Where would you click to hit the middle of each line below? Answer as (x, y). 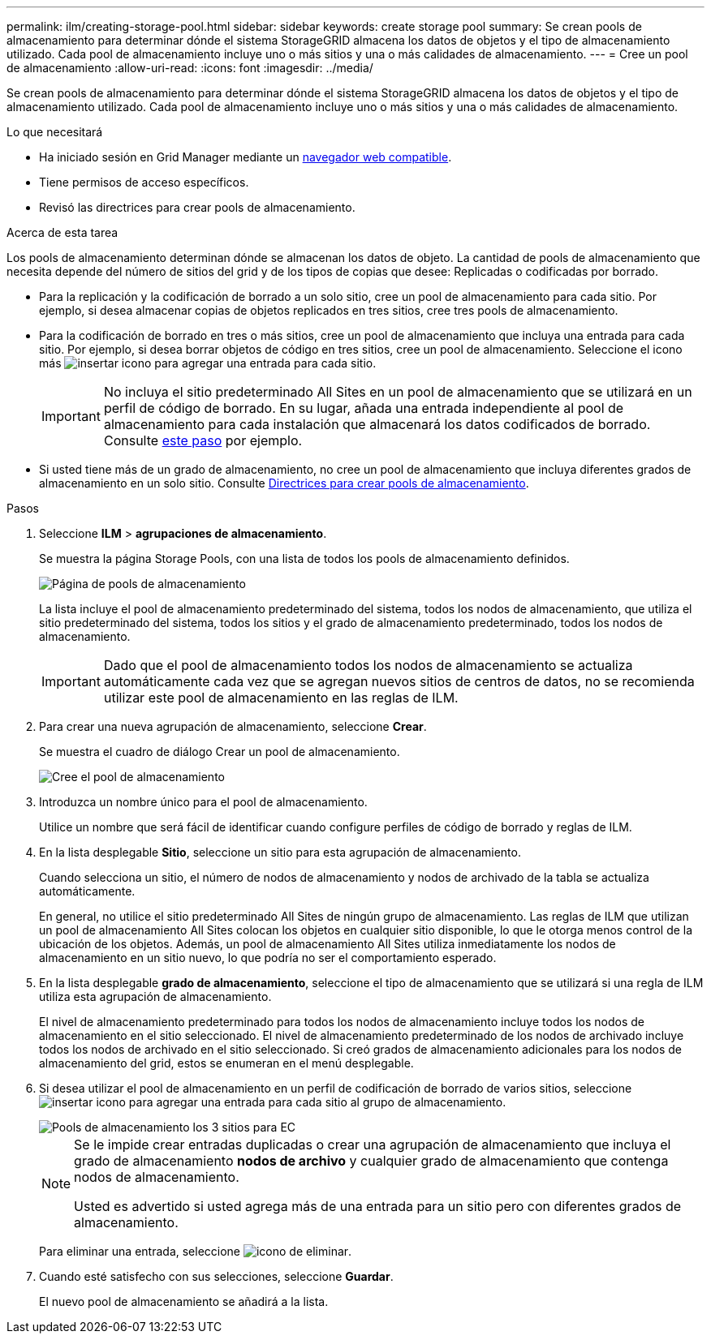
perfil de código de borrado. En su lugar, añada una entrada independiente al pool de (364, 408)
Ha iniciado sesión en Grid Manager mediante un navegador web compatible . (246, 157)
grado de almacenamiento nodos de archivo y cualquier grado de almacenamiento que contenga (371, 1161)
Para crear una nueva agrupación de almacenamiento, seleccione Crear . (233, 726)
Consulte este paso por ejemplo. (203, 440)
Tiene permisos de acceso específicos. (144, 182)
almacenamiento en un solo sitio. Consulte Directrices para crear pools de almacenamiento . (284, 483)
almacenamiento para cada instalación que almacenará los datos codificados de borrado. (377, 424)
